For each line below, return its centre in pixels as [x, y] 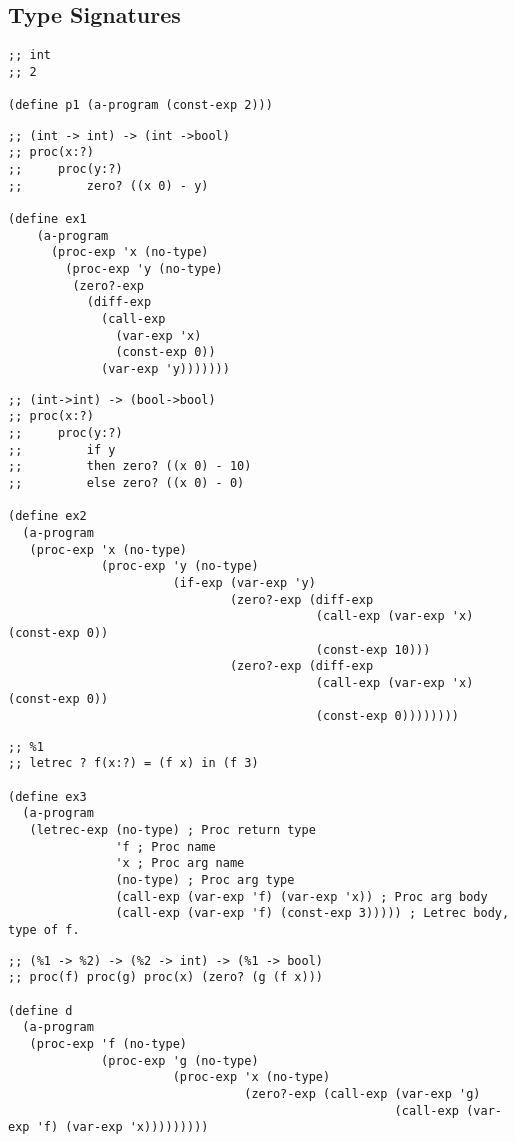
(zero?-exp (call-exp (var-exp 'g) [362, 1093]
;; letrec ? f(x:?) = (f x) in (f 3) [133, 763]
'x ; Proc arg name [180, 863]
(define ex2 [47, 516]
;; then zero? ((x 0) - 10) [130, 466]
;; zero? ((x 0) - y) [108, 185]
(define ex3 [47, 796]
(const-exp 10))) [373, 649]
